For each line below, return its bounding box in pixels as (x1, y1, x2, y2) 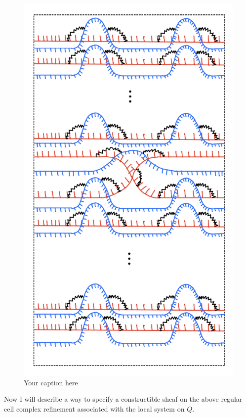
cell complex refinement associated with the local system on (4, 403, 185, 414)
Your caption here (24, 377, 78, 387)
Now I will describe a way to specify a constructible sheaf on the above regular (4, 394, 243, 404)
